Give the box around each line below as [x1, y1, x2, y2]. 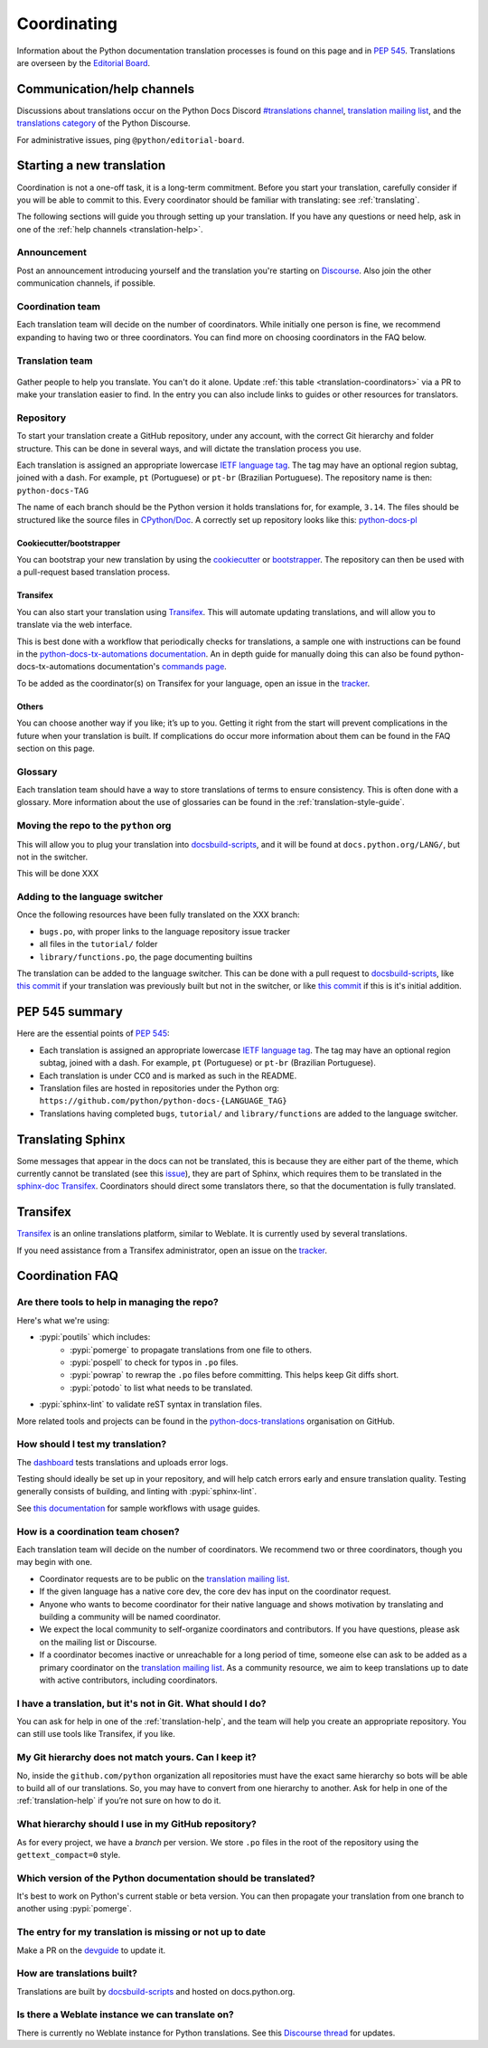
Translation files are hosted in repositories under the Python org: [39, 1082, 280, 1094]
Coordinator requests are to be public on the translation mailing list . [39, 1573, 290, 1584]
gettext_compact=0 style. [16, 1849, 121, 1860]
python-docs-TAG [16, 485, 89, 496]
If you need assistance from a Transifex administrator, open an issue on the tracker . [16, 1245, 327, 1256]
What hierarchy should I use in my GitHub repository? [16, 1818, 257, 1831]
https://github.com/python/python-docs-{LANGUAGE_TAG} [39, 1095, 288, 1106]
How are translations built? [16, 1967, 137, 1980]
